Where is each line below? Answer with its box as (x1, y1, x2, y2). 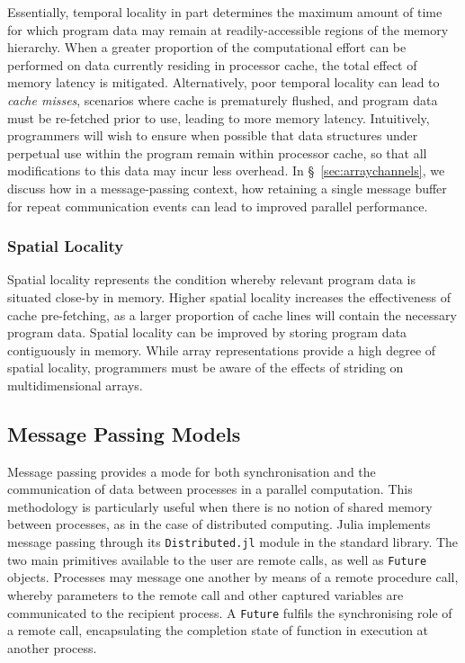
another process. (7, 638, 97, 657)
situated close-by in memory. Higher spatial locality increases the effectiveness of (7, 287, 451, 306)
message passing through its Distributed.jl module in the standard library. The (7, 533, 459, 551)
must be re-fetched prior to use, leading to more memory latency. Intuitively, (7, 108, 430, 127)
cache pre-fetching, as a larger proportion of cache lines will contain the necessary (7, 305, 457, 324)
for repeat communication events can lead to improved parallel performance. (7, 196, 428, 215)
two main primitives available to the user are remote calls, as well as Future (7, 550, 427, 569)
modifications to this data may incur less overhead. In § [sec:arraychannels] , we (7, 161, 445, 180)
